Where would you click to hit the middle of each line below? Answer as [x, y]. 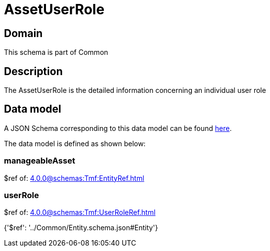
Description [33, 71]
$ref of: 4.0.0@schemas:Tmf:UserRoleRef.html [80, 212]
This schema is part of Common [56, 52]
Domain [23, 33]
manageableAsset [40, 161]
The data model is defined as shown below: [75, 143]
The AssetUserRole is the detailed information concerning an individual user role [135, 90]
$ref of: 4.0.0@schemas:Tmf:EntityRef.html [74, 178]
